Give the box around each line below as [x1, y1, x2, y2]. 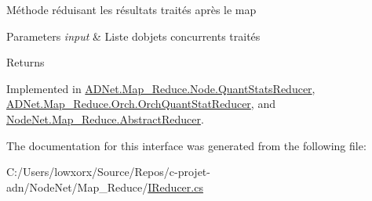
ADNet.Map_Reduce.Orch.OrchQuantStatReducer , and [6, 95, 275, 112]
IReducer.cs [148, 178, 203, 195]
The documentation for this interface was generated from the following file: [6, 137, 367, 153]
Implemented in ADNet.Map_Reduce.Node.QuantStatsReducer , [6, 80, 315, 96]
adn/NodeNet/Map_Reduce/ [6, 178, 148, 195]
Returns [6, 54, 45, 70]
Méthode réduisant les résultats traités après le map [6, 2, 257, 17]
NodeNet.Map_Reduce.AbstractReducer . [6, 110, 204, 127]
